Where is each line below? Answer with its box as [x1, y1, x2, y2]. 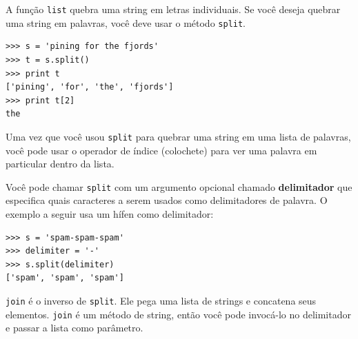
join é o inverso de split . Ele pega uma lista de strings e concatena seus [6, 293, 317, 307]
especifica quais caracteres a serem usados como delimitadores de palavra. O [6, 193, 328, 207]
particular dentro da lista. [6, 156, 115, 171]
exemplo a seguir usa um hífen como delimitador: [6, 206, 214, 220]
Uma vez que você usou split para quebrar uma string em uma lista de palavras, [6, 129, 351, 143]
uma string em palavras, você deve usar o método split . [6, 15, 246, 30]
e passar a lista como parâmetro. [6, 320, 143, 335]
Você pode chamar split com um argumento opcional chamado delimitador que [6, 179, 352, 194]
